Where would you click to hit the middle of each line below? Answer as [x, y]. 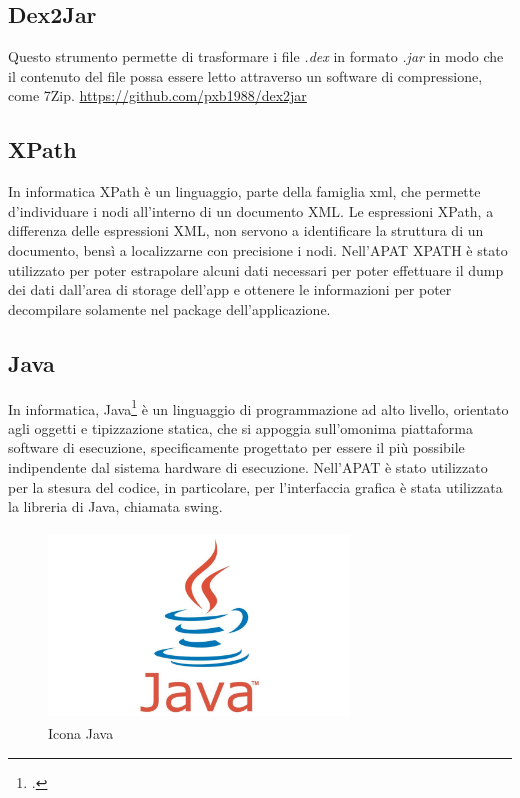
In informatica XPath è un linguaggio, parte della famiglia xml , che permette [244, 191]
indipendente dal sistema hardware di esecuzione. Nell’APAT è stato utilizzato [248, 466]
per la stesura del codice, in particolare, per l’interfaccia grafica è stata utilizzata [255, 486]
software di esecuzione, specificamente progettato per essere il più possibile [236, 447]
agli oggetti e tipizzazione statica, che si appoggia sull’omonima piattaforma [240, 427]
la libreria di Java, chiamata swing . [115, 506]
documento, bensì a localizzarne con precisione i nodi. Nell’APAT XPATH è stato [258, 249]
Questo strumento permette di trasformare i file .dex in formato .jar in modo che [256, 56]
